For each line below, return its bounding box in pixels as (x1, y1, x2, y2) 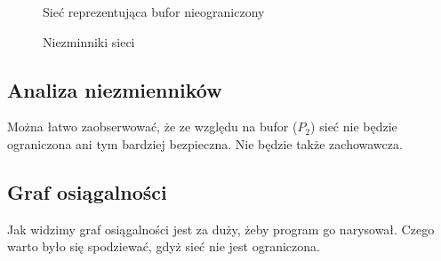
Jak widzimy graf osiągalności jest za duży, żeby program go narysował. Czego (7, 219, 435, 238)
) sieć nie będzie (310, 117, 397, 136)
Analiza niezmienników (7, 75, 222, 103)
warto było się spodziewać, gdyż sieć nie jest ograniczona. (7, 237, 320, 256)
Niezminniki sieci (43, 32, 135, 51)
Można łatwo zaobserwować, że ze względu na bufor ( (7, 117, 298, 136)
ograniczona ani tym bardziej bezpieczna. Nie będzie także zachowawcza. (7, 134, 403, 153)
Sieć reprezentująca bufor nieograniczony (43, 3, 265, 20)
